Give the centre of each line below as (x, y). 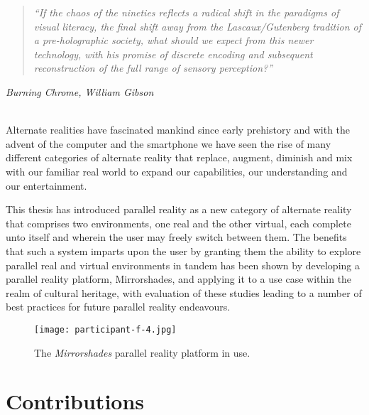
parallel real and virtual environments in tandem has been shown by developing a (183, 265)
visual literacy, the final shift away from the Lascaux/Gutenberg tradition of (198, 26)
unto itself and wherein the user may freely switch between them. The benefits (176, 237)
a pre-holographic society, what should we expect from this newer (174, 40)
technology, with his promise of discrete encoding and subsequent (173, 54)
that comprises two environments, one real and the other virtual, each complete (178, 223)
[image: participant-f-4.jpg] (105, 329)
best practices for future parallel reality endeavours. (118, 307)
